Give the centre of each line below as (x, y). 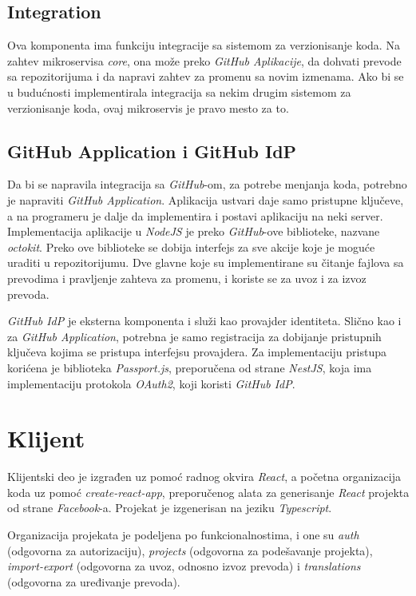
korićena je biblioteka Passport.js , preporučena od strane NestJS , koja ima (190, 367)
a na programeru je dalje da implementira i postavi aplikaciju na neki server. (195, 215)
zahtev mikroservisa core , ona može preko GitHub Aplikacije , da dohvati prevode (204, 60)
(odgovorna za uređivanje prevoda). (94, 581)
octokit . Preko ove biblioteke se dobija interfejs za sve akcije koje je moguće (191, 246)
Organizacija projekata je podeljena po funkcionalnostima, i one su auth (183, 534)
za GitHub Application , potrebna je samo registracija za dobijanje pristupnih (194, 336)
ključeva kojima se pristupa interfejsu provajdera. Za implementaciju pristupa (197, 352)
